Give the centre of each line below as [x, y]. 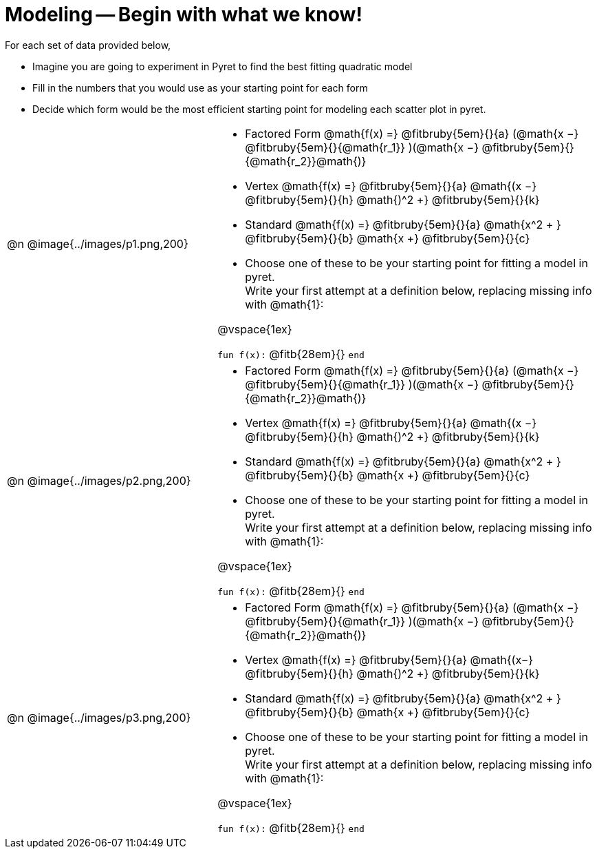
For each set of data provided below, [88, 45]
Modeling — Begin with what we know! [184, 14]
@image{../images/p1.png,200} [108, 243]
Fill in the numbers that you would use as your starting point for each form [200, 87]
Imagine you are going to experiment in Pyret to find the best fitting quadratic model [222, 66]
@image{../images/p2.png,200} [109, 480]
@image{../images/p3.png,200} [109, 717]
